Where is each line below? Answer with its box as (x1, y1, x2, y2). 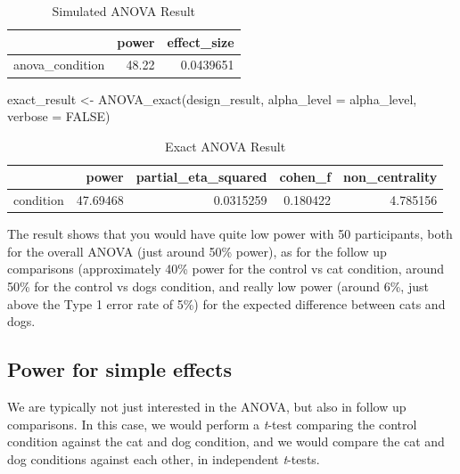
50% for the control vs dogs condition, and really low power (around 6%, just (7, 277, 429, 296)
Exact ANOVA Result (165, 136, 286, 155)
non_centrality (343, 168, 438, 186)
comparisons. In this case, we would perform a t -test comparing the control (7, 414, 417, 433)
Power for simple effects (7, 355, 232, 383)
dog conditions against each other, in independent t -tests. (7, 449, 320, 468)
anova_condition (13, 55, 105, 74)
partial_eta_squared (136, 168, 267, 186)
